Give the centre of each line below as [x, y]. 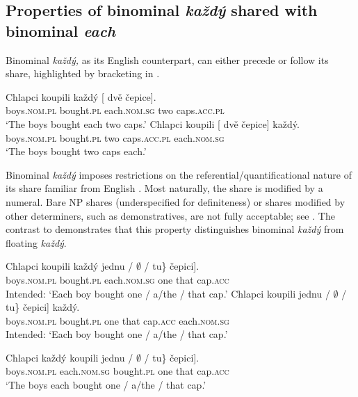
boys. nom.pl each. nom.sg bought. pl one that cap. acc [117, 371]
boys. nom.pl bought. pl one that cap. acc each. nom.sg [117, 320]
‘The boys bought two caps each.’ [76, 151]
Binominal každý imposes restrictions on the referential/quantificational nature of [179, 174]
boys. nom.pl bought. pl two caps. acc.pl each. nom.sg [115, 137]
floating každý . [36, 242]
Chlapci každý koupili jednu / [70, 357]
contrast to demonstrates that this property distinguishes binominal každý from [175, 229]
